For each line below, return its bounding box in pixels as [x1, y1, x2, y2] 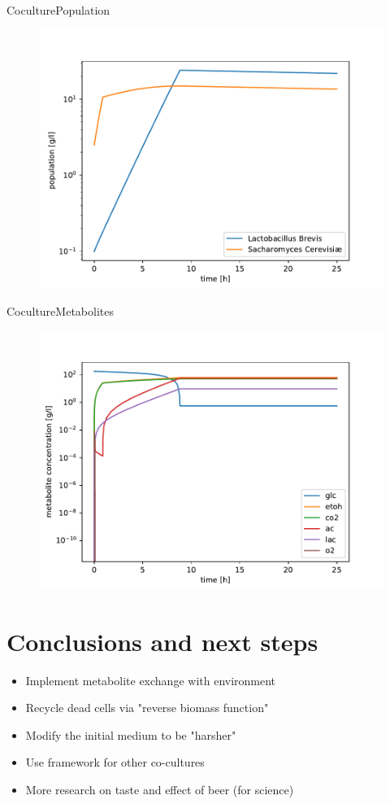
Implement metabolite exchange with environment [25, 671, 276, 688]
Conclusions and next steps [6, 624, 318, 658]
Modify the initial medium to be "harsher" [25, 726, 236, 743]
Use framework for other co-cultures [25, 754, 205, 771]
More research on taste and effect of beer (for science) [25, 780, 294, 797]
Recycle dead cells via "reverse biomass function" [25, 699, 269, 716]
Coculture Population [6, 2, 110, 18]
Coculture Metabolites [6, 303, 114, 320]
